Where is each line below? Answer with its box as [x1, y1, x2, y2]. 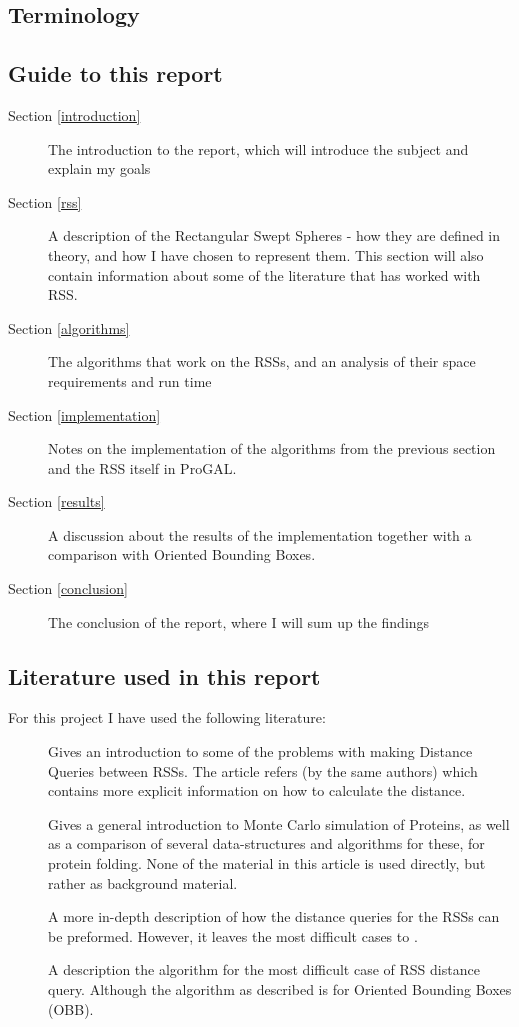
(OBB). [48, 998, 94, 1019]
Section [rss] [8, 191, 82, 212]
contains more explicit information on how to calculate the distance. [48, 780, 466, 801]
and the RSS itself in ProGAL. [48, 457, 237, 478]
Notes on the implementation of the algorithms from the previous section [48, 438, 496, 459]
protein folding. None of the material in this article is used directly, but [48, 853, 486, 874]
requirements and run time [48, 370, 212, 391]
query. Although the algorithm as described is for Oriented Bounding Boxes [48, 979, 512, 999]
